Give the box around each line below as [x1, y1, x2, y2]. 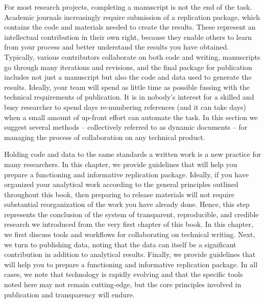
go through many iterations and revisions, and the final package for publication [4, 61, 252, 72]
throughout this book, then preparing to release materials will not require [4, 189, 234, 199]
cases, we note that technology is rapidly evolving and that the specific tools [4, 269, 243, 279]
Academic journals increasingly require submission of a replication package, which [4, 11, 260, 22]
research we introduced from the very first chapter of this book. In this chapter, [4, 219, 253, 229]
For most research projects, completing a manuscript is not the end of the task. [4, 2, 252, 12]
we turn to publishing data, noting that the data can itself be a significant [4, 239, 236, 249]
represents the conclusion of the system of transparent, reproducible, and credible [4, 208, 259, 219]
